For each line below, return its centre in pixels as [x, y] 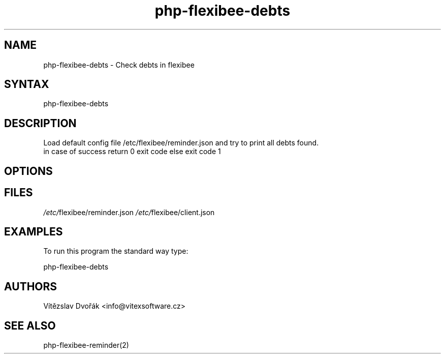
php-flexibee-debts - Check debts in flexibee [119, 65]
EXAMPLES [34, 231]
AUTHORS [31, 286]
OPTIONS [28, 171]
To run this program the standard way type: [116, 251]
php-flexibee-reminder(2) [86, 345]
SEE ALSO [30, 325]
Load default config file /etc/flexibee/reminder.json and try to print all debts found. [181, 143]
